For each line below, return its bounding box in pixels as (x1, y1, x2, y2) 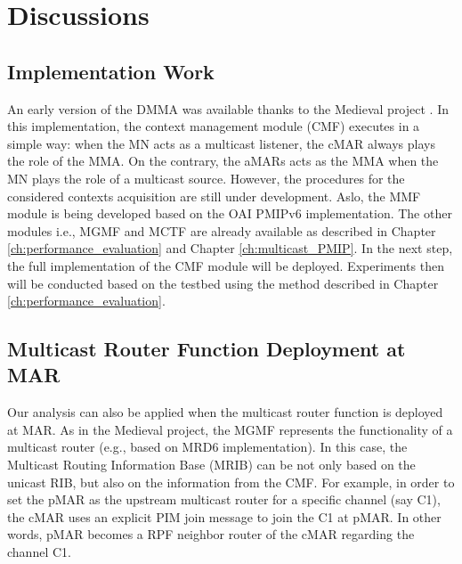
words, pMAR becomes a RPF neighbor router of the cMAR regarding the (7, 525, 415, 544)
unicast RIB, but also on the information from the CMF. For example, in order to (7, 472, 455, 491)
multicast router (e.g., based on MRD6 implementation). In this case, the (7, 437, 408, 456)
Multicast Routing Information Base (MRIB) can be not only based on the (7, 455, 416, 474)
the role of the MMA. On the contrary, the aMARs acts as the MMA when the (7, 151, 439, 170)
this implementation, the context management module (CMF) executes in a (7, 117, 420, 135)
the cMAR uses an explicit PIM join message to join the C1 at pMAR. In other (7, 507, 442, 526)
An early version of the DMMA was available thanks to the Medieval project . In (7, 99, 449, 118)
